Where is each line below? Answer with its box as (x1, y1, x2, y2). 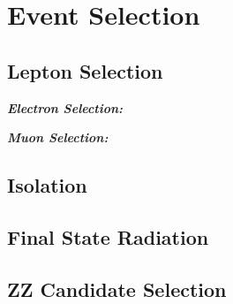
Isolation (7, 171, 87, 199)
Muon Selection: (7, 128, 109, 147)
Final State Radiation (7, 223, 209, 250)
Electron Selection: (7, 98, 124, 117)
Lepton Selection (7, 57, 163, 84)
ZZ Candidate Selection (7, 275, 227, 302)
